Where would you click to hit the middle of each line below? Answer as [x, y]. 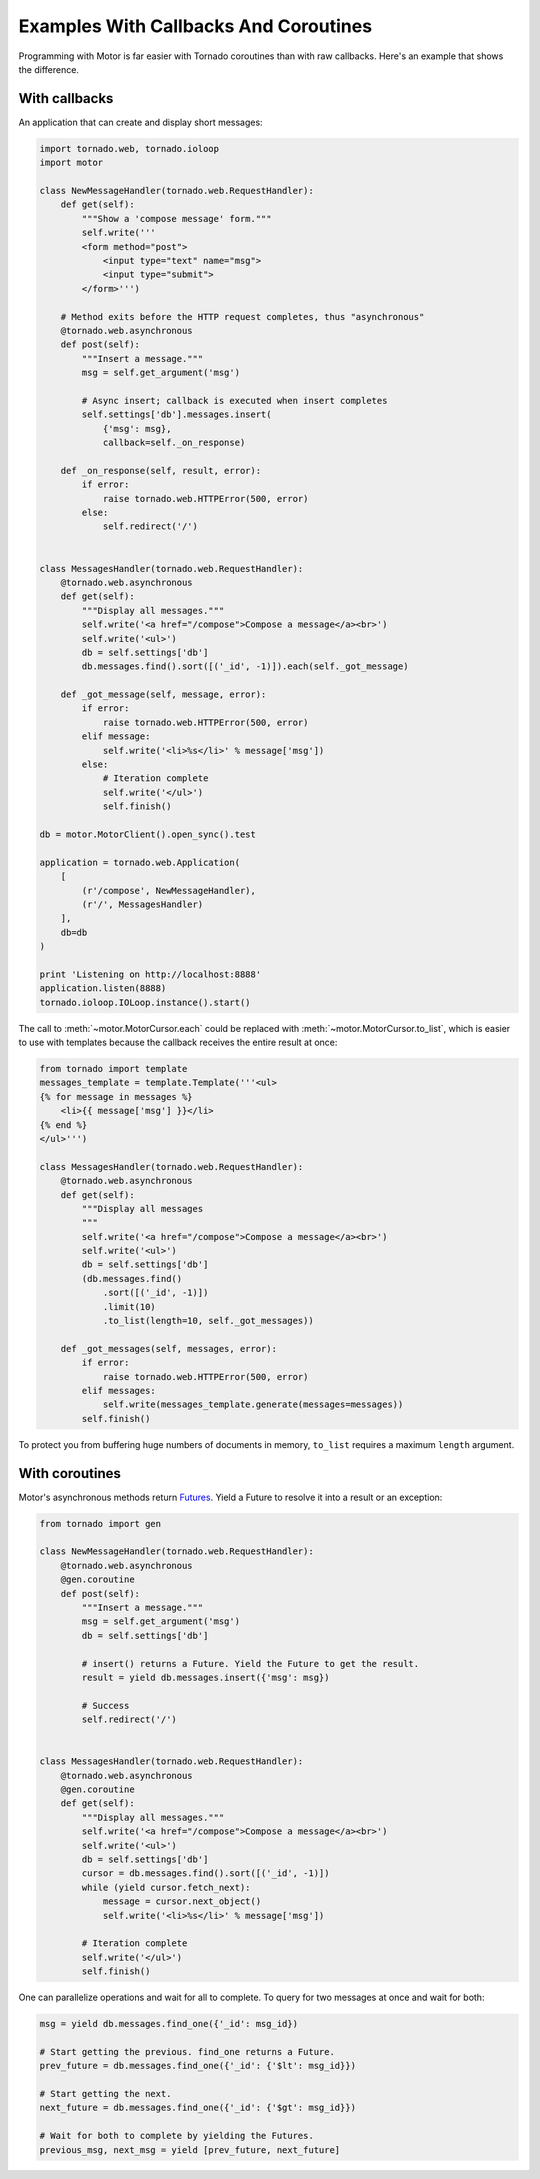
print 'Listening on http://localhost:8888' [150, 974]
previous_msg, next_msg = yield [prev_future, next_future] [190, 2149]
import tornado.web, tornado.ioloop [129, 148]
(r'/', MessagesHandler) [142, 904]
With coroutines [70, 1473]
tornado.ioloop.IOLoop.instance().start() [145, 1002]
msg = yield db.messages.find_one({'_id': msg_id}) [169, 2024]
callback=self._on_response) [174, 443]
